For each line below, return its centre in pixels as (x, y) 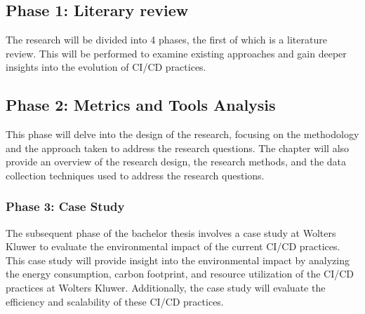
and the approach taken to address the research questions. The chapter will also (178, 148)
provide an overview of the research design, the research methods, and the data (176, 162)
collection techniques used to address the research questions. (135, 175)
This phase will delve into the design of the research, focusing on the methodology (182, 134)
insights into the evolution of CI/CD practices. (106, 67)
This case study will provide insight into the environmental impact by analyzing (178, 260)
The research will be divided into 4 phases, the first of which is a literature (166, 39)
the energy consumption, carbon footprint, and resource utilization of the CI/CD (180, 274)
